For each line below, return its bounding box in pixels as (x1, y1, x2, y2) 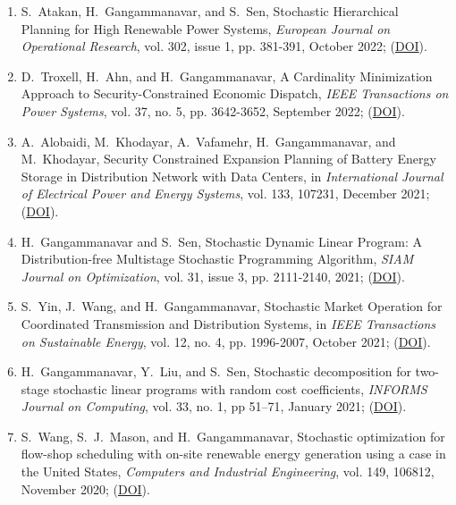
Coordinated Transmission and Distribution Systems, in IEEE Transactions (21, 314, 436, 332)
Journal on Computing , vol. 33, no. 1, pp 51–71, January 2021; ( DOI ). (21, 397, 407, 416)
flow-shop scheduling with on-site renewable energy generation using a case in (21, 444, 446, 463)
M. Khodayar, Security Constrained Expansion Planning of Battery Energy (21, 149, 436, 168)
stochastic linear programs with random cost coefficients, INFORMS (53, 379, 427, 398)
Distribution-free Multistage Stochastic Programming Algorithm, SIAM (21, 249, 414, 268)
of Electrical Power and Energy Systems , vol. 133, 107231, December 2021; (21, 184, 430, 203)
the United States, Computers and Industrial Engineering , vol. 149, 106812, (21, 462, 435, 481)
